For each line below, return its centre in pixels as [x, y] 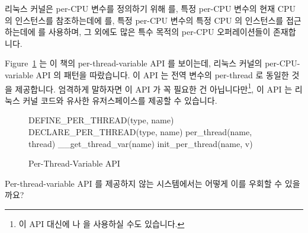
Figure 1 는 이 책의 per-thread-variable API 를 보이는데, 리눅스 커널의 [134, 63]
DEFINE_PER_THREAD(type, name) [101, 120]
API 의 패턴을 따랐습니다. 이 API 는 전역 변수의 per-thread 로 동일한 [162, 74]
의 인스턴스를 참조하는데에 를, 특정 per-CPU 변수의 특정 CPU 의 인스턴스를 [144, 20]
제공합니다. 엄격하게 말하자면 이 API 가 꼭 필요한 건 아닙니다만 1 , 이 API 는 [154, 88]
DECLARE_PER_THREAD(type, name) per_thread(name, [140, 132]
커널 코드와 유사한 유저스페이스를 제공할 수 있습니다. [120, 100]
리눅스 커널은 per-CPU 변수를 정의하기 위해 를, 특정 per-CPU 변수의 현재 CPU [150, 8]
